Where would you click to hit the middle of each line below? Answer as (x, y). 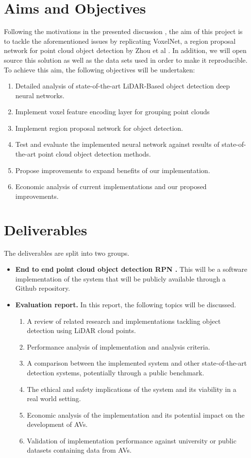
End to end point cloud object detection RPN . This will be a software (131, 269)
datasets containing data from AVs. (79, 450)
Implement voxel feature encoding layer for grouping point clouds (112, 112)
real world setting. (54, 398)
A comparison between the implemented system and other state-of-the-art (137, 363)
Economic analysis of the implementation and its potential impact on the (136, 414)
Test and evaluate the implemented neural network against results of (117, 144)
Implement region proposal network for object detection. (99, 128)
